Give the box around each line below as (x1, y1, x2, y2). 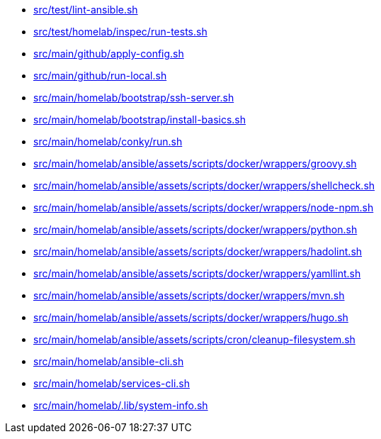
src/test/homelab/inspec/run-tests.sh (33, 26, 207, 38)
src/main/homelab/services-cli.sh (33, 377, 190, 389)
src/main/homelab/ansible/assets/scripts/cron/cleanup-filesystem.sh (33, 333, 356, 345)
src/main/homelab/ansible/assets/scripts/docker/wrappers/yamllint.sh (33, 267, 361, 279)
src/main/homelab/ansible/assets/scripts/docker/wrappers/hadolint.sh (33, 245, 363, 257)
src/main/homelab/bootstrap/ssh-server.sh (33, 91, 234, 104)
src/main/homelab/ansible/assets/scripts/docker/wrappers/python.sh (33, 223, 358, 235)
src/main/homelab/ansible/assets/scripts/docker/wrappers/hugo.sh (33, 311, 348, 323)
